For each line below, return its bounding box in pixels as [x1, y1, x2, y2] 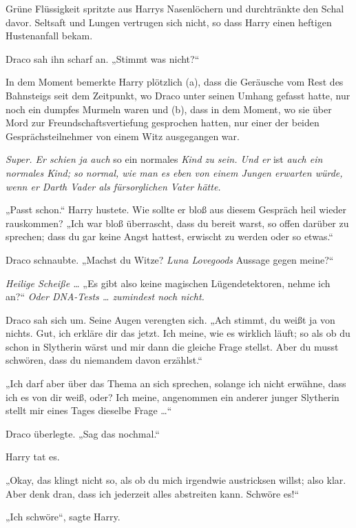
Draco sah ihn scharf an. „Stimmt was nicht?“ [6, 51, 200, 66]
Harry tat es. [6, 449, 60, 464]
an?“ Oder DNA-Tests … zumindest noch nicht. [6, 289, 205, 304]
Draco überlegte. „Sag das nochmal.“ [6, 426, 160, 440]
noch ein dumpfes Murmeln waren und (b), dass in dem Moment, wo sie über [6, 101, 332, 116]
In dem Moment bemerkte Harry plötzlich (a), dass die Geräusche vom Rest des [6, 75, 344, 89]
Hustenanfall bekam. [6, 28, 93, 43]
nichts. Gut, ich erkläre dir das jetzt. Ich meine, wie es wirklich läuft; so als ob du [6, 326, 350, 340]
